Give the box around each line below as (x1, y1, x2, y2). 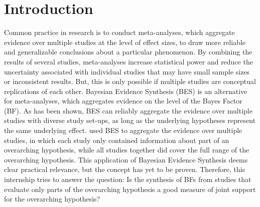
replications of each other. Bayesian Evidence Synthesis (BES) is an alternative (4, 85, 247, 96)
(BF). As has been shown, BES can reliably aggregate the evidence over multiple (4, 105, 252, 115)
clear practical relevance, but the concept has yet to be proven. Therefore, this (4, 164, 245, 174)
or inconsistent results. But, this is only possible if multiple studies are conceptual (4, 76, 256, 86)
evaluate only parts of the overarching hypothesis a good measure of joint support (4, 183, 256, 194)
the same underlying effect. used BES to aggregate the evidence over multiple (4, 125, 242, 135)
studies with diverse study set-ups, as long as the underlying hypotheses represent (4, 115, 256, 125)
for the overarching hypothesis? (4, 193, 100, 204)
